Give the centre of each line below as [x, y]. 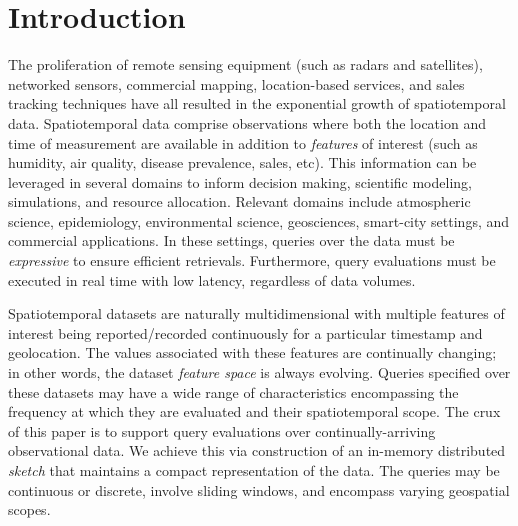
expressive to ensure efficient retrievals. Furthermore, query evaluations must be [252, 260]
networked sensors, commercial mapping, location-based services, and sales [236, 83]
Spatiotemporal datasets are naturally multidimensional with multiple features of [256, 313]
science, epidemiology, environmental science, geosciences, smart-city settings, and [259, 220]
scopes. [29, 509]
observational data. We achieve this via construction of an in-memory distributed [257, 450]
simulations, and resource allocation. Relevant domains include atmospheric [239, 201]
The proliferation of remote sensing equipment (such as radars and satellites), [245, 64]
